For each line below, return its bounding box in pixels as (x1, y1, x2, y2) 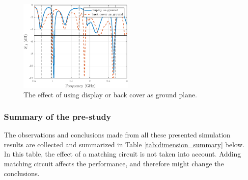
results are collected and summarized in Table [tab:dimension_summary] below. (4, 139, 245, 149)
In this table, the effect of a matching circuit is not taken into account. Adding (4, 149, 241, 159)
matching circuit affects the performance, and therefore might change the (4, 158, 224, 169)
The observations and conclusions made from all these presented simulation (4, 130, 231, 140)
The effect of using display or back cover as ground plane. (24, 90, 197, 100)
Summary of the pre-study (4, 110, 111, 122)
